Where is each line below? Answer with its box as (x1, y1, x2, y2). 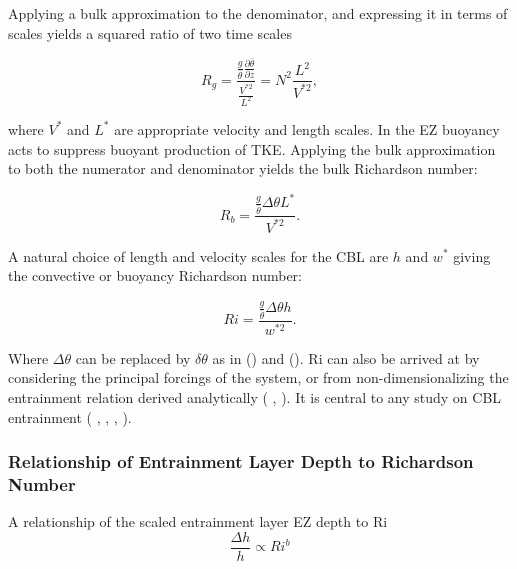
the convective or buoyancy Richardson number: (8, 265, 302, 286)
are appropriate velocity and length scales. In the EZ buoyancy (114, 118, 500, 139)
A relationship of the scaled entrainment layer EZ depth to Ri (8, 511, 388, 532)
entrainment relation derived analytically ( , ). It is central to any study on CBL (8, 386, 502, 407)
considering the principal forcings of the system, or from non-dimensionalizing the (8, 367, 509, 388)
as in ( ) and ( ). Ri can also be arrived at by (212, 347, 480, 368)
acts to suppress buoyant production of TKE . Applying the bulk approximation (8, 138, 496, 159)
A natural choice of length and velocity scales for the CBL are (8, 245, 389, 266)
